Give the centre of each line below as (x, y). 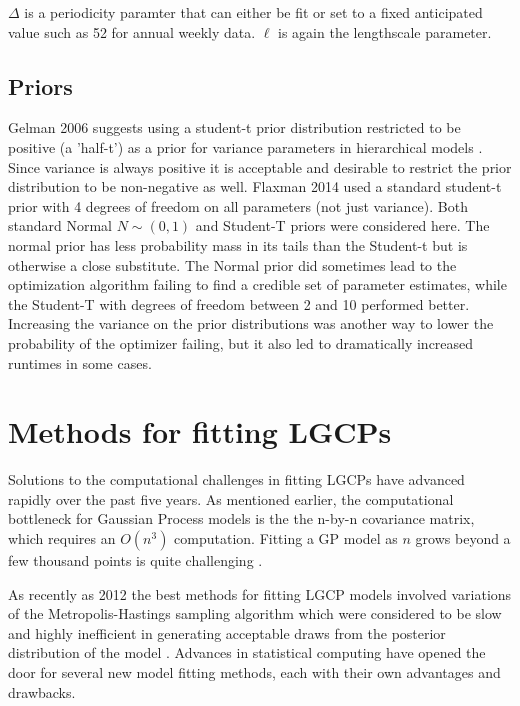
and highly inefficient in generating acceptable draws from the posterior (227, 632)
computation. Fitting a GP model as (286, 538)
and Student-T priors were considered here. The (342, 225)
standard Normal (60, 225)
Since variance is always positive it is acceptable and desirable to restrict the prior (260, 166)
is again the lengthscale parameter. (385, 31)
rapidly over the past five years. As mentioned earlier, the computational (231, 498)
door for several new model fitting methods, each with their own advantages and (254, 671)
